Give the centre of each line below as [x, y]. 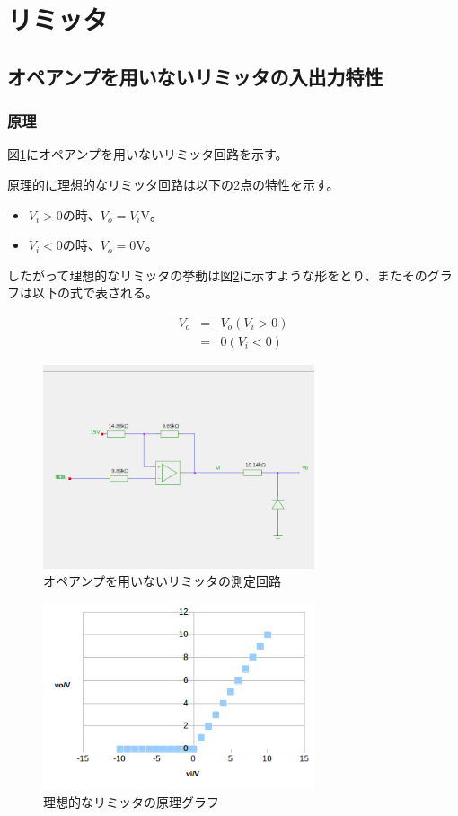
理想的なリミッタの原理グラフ [131, 802]
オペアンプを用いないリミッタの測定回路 [163, 581]
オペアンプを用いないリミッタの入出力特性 [195, 76]
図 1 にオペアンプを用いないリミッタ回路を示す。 [148, 154]
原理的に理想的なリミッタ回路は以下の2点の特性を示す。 [173, 184]
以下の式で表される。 [95, 293]
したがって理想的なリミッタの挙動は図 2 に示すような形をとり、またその [217, 275]
